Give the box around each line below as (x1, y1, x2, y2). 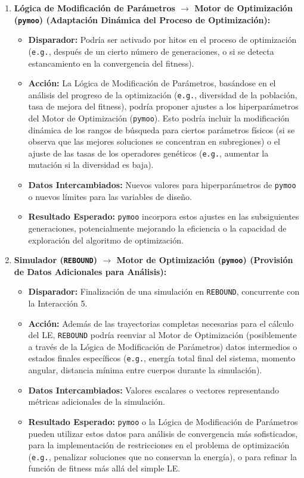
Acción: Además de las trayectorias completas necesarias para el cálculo (28, 317, 294, 329)
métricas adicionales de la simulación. (28, 395, 165, 408)
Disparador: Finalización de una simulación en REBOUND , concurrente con (28, 285, 300, 298)
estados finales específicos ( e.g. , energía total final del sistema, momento (28, 352, 296, 364)
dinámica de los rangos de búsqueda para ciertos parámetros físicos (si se (28, 123, 295, 136)
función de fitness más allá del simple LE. (28, 462, 181, 474)
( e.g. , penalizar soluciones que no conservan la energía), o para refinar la (28, 450, 297, 463)
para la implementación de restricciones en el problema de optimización (28, 439, 290, 451)
